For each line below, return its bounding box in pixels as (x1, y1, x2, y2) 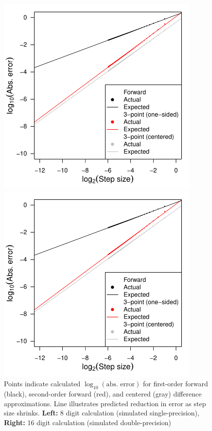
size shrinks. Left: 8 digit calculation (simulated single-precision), (4, 408, 199, 418)
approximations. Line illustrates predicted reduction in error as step (4, 398, 206, 408)
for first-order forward (142, 379, 208, 389)
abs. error (106, 381, 135, 388)
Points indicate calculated (4, 379, 81, 389)
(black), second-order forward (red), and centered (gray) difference (4, 389, 202, 399)
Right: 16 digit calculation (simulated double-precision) (4, 417, 171, 427)
